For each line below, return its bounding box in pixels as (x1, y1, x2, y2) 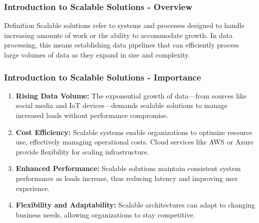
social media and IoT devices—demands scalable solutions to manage (15, 100, 228, 110)
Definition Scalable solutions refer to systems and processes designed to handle (4, 20, 245, 30)
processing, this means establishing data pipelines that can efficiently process (4, 39, 239, 50)
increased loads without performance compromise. (15, 110, 169, 120)
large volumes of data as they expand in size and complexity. (4, 49, 190, 59)
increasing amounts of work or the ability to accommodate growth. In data (4, 29, 233, 40)
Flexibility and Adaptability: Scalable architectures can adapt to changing (15, 199, 256, 210)
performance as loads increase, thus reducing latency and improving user (15, 172, 238, 183)
